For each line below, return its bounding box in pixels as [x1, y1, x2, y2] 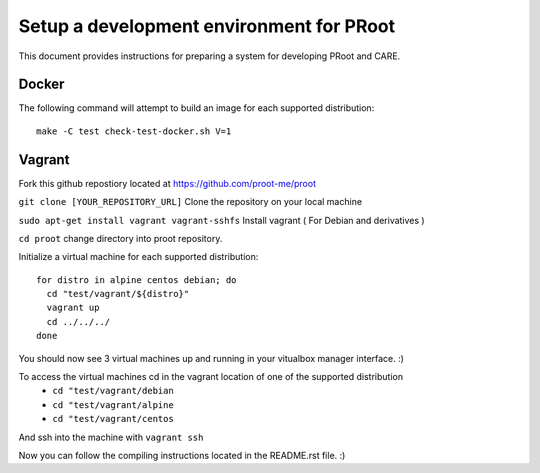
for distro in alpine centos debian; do [36, 274, 237, 285]
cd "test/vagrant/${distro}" [46, 288, 190, 300]
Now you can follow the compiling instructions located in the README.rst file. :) [18, 450, 346, 461]
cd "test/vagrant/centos [52, 413, 174, 425]
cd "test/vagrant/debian [52, 385, 174, 397]
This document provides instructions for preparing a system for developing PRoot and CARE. [18, 50, 401, 62]
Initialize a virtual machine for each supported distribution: [18, 251, 259, 263]
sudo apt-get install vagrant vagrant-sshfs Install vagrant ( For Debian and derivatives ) [18, 214, 425, 226]
